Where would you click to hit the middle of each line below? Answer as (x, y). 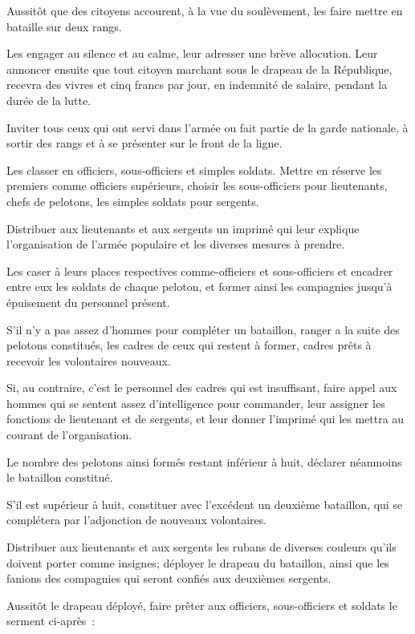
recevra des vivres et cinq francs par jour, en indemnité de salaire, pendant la (197, 85)
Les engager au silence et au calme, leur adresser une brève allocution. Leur (192, 53)
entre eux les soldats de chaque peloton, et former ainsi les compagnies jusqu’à (199, 287)
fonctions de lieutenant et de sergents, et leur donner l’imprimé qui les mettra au (205, 419)
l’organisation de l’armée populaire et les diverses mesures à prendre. (176, 244)
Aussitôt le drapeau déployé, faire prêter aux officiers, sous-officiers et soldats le (202, 605)
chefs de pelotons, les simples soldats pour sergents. (133, 201)
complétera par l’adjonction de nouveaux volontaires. (137, 520)
